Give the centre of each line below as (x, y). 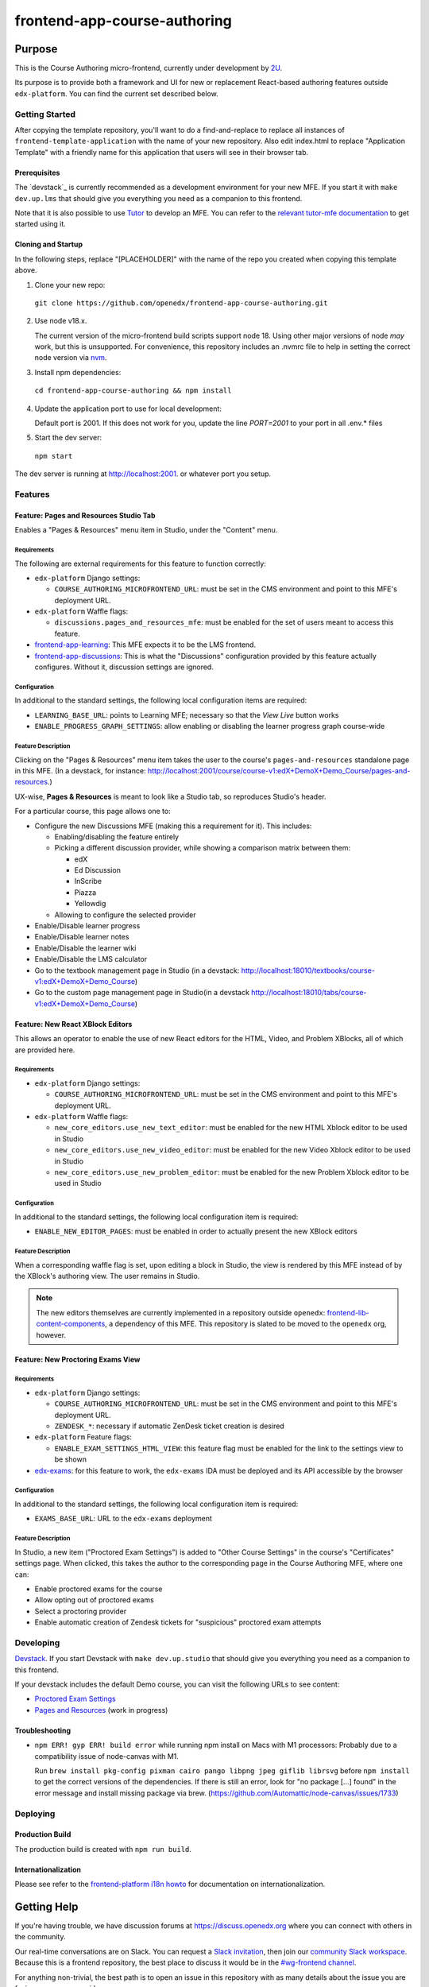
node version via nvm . (71, 358)
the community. (40, 1937)
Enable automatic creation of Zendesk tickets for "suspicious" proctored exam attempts (178, 1622)
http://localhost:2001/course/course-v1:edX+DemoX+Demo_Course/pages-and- (279, 770)
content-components (71, 1324)
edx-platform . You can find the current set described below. (116, 93)
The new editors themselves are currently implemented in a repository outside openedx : (181, 1312)
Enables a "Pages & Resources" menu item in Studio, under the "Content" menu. (146, 530)
